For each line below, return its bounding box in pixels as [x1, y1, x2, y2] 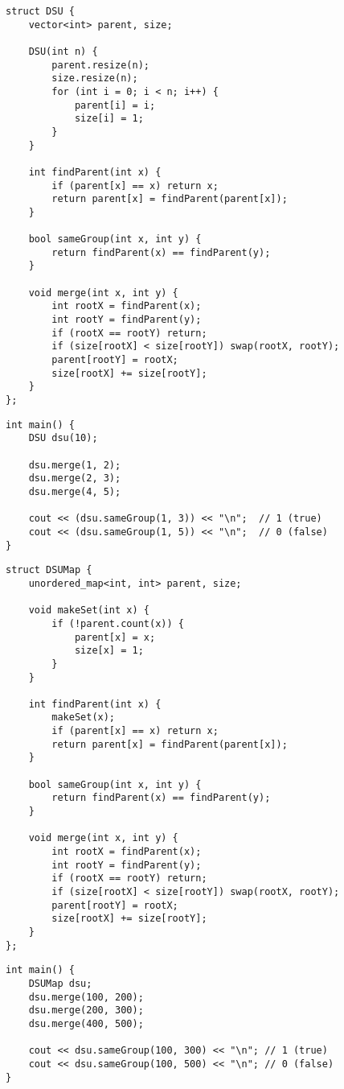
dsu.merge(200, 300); [28, 1004, 144, 1017]
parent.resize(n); [51, 59, 149, 71]
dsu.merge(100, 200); [28, 991, 144, 1003]
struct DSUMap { [6, 564, 92, 576]
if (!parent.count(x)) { [51, 617, 184, 629]
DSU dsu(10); [28, 432, 98, 444]
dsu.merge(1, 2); [28, 459, 121, 471]
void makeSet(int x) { [28, 604, 149, 617]
